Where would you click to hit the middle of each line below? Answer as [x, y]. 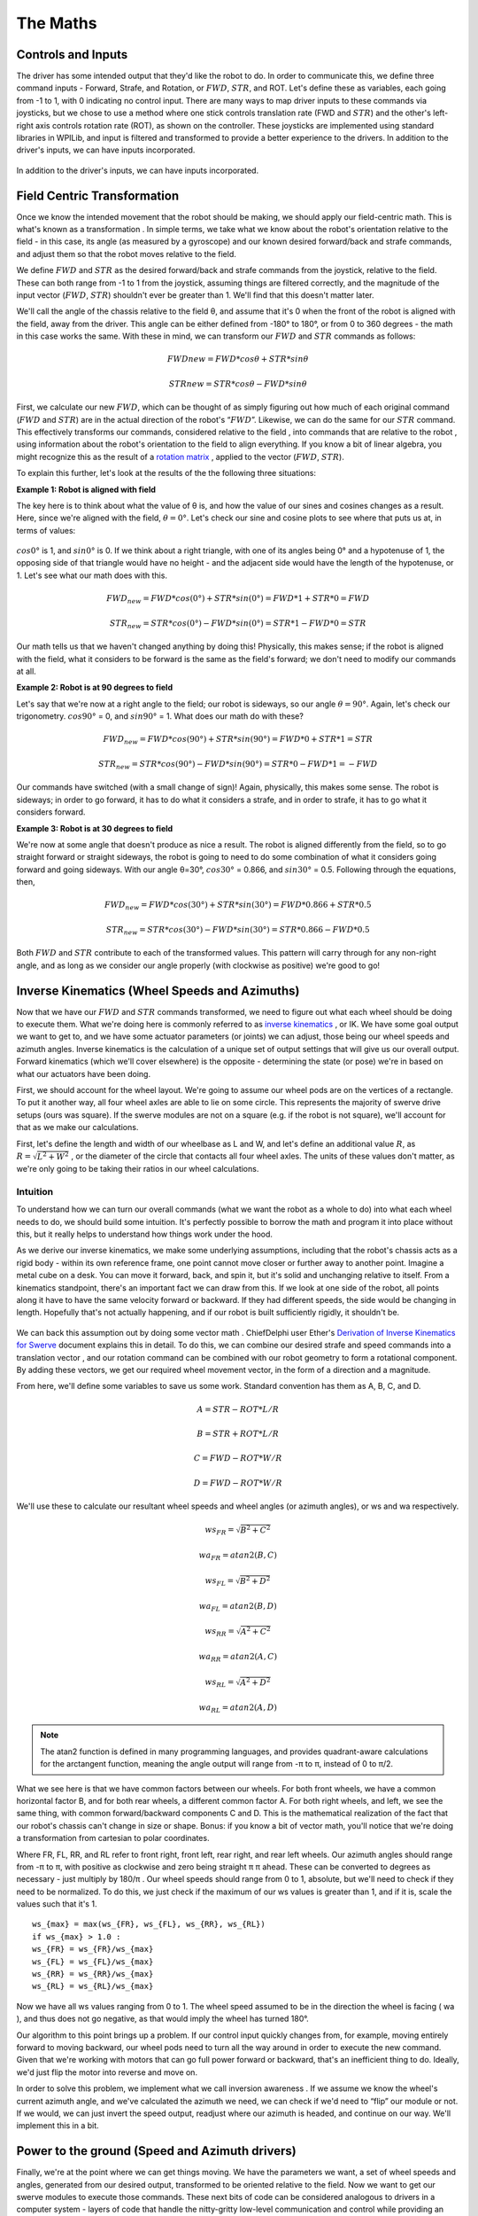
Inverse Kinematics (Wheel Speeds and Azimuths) [158, 991]
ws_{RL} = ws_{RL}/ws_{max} [93, 1986]
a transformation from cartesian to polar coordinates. [113, 1838]
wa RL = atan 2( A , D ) [238, 1708]
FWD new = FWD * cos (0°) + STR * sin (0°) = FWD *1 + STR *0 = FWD [238, 600]
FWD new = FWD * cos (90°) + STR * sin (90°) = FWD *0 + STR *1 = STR [238, 740]
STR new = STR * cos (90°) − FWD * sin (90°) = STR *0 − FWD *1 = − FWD [238, 765]
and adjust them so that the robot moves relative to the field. [126, 254]
